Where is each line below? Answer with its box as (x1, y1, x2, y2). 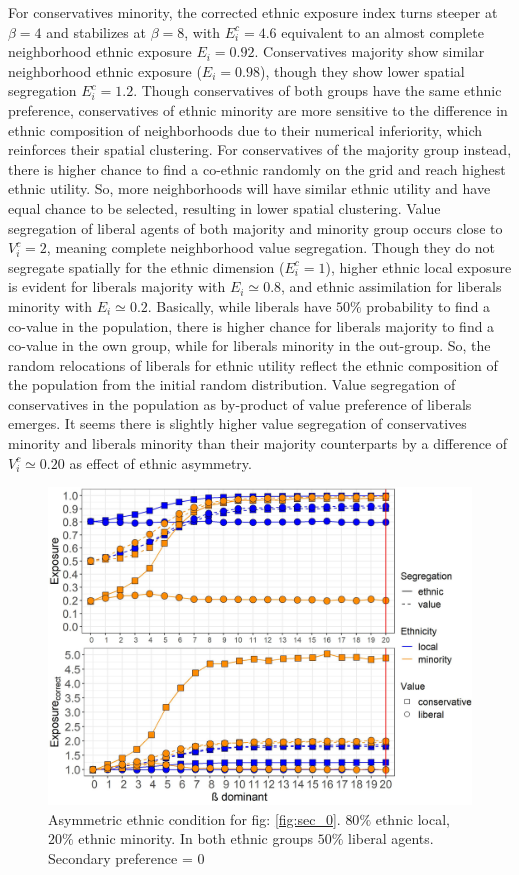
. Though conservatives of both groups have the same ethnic (133, 80, 502, 101)
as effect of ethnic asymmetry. (69, 452, 252, 473)
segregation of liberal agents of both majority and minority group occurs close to (8, 217, 503, 238)
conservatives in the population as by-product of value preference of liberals (8, 393, 472, 414)
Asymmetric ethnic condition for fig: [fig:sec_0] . (48, 808, 341, 829)
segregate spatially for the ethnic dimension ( (8, 256, 285, 277)
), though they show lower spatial (259, 60, 465, 81)
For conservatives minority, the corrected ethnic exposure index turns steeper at (8, 2, 498, 22)
